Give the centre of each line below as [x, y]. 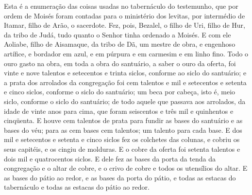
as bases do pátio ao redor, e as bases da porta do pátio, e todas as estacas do [120, 177]
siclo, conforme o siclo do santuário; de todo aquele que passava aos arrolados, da [125, 101]
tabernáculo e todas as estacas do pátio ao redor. [77, 187]
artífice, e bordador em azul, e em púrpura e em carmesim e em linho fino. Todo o [126, 53]
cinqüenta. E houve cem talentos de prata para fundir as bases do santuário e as [123, 120]
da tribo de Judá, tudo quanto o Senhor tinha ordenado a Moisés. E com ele [118, 34]
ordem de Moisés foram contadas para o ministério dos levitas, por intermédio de [125, 15]
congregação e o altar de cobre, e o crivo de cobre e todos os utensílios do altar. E [126, 168]
